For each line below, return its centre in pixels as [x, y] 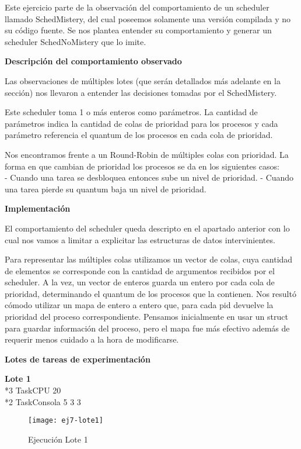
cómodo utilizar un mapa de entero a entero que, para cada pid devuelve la [139, 305]
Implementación [38, 208]
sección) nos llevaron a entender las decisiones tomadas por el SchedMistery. [141, 92]
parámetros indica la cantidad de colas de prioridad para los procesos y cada [141, 123]
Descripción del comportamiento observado [93, 61]
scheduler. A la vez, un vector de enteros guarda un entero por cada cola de [140, 282]
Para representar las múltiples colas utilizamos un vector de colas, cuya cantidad [149, 259]
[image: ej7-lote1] [66, 421]
